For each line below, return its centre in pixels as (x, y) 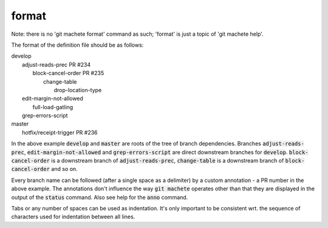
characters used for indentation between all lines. (73, 217)
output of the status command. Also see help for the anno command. (100, 197)
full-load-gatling (53, 107)
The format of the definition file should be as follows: (77, 45)
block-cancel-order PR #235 (68, 73)
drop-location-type (78, 90)
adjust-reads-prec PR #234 (56, 64)
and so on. (65, 169)
